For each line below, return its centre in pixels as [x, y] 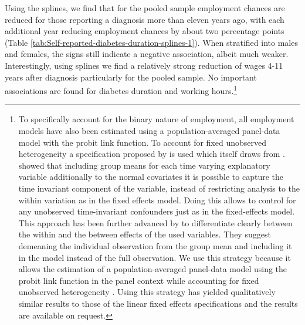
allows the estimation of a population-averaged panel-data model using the [153, 269]
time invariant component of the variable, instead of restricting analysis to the [159, 188]
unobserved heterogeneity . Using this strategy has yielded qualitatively [147, 292]
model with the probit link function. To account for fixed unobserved [142, 142]
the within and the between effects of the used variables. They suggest [145, 234]
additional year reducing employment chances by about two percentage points [145, 31]
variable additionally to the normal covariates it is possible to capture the [151, 177]
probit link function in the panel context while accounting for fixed [139, 280]
